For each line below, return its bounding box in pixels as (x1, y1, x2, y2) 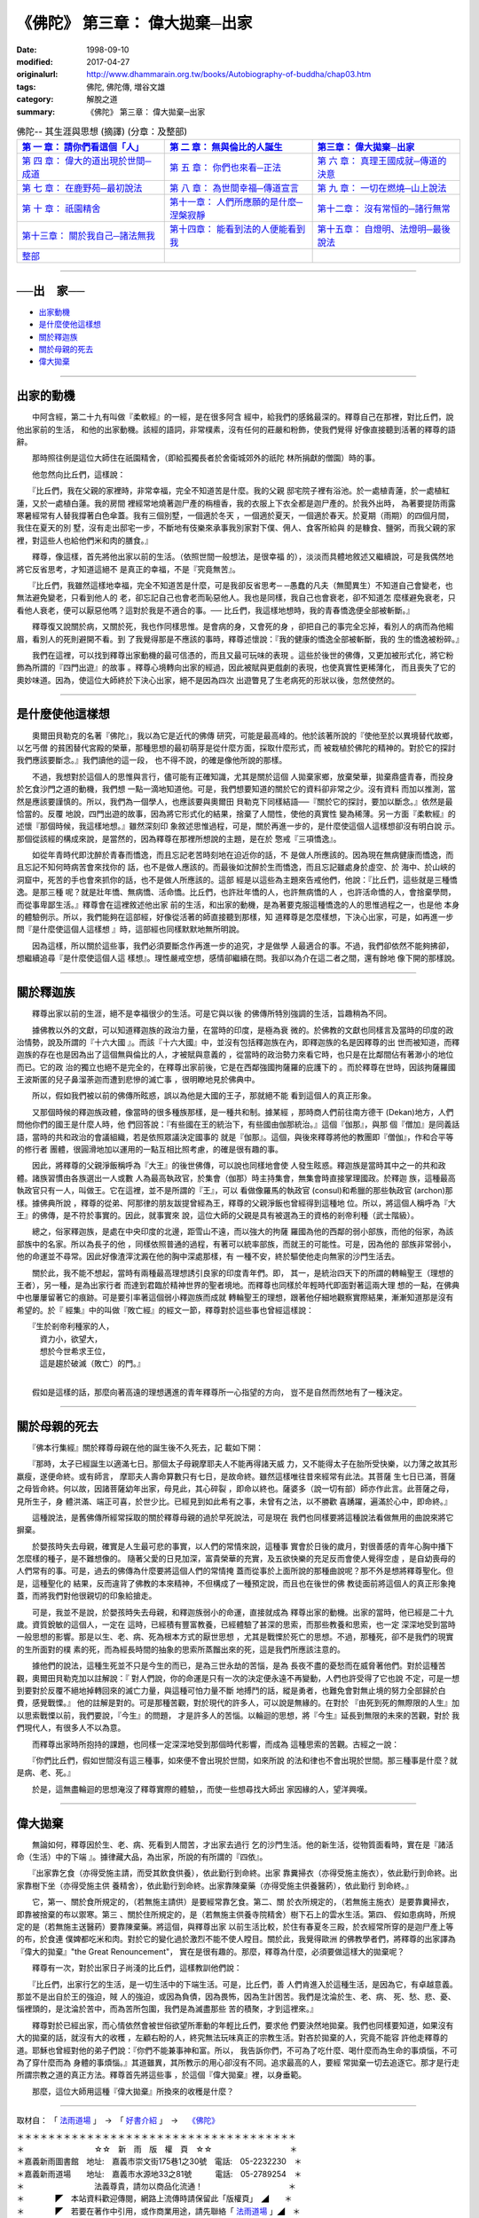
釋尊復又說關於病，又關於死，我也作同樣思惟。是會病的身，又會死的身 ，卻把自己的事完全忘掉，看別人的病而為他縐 (31, 621, 454, 632)
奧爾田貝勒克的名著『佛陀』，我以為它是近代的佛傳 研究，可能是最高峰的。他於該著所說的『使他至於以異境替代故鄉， (31, 730, 458, 741)
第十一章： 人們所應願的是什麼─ (169, 196, 303, 208)
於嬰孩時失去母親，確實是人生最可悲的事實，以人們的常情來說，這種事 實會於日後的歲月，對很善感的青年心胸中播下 (31, 1540, 454, 1552)
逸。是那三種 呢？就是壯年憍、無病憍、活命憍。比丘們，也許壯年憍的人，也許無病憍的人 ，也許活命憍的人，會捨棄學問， (16, 887, 456, 898)
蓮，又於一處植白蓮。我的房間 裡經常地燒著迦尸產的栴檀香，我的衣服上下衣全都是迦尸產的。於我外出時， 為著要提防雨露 (16, 498, 456, 508)
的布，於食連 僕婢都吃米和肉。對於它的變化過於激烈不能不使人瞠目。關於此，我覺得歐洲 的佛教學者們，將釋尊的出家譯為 (16, 1934, 456, 1945)
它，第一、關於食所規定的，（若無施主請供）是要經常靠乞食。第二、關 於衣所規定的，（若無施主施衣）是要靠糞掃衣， (31, 1897, 454, 1907)
